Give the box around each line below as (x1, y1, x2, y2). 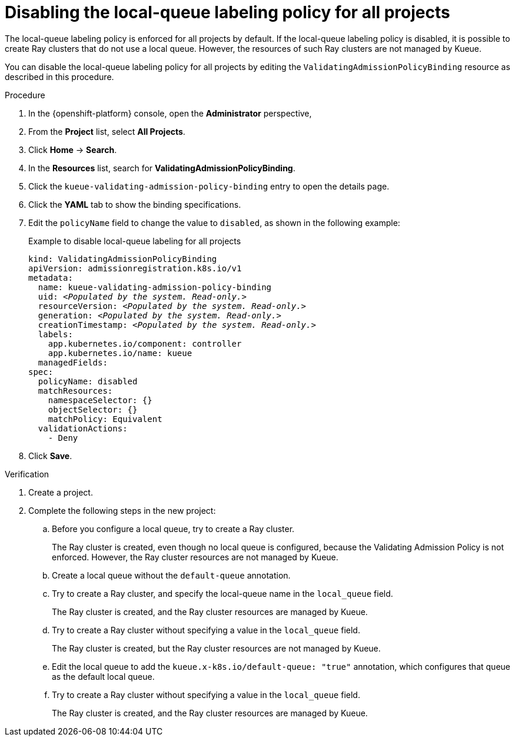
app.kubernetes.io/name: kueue (48, 348, 192, 358)
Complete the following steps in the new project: (28, 505, 216, 516)
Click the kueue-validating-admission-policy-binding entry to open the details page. (28, 181, 390, 191)
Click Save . (28, 450, 72, 461)
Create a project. (28, 487, 93, 497)
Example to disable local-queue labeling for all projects (28, 235, 241, 246)
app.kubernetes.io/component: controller (48, 338, 242, 348)
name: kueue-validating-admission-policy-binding (38, 282, 272, 292)
